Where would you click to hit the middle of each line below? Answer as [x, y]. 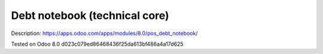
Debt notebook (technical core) [90, 15]
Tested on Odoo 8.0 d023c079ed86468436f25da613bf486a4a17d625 [97, 44]
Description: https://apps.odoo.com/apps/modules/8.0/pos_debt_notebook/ [104, 33]
